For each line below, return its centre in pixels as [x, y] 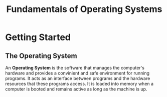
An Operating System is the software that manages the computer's [75, 68]
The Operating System [41, 56]
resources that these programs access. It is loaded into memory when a [79, 84]
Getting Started [38, 37]
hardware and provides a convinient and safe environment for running [77, 73]
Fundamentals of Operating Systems [84, 9]
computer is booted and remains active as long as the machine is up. [76, 89]
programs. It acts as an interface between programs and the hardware [78, 78]
